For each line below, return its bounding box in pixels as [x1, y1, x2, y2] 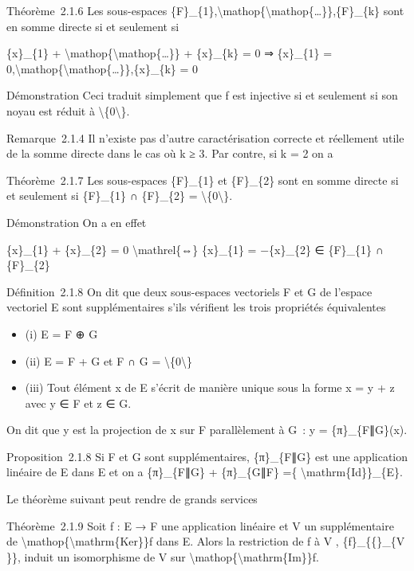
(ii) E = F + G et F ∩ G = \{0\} [25, 352, 193, 369]
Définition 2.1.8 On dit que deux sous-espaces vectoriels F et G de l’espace [6, 283, 373, 299]
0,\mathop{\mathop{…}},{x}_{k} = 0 [6, 60, 199, 76]
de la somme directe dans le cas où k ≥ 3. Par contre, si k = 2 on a [6, 145, 333, 162]
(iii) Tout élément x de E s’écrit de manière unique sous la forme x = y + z [25, 379, 395, 396]
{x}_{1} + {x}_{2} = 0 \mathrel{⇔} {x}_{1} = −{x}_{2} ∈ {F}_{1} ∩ [6, 241, 384, 257]
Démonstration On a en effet [6, 213, 147, 230]
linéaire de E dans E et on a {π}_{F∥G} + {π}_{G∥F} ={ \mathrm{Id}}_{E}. [6, 463, 403, 480]
